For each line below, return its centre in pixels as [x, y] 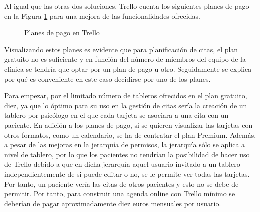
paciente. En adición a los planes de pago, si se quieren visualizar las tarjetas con [128, 125]
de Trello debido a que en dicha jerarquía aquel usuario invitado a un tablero [122, 164]
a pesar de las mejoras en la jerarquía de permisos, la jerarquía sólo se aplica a [125, 145]
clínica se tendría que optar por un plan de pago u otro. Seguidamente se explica [128, 69]
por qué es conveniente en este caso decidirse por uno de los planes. [107, 79]
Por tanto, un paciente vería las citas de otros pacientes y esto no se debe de [121, 184]
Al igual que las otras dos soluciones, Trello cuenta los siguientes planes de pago [127, 6]
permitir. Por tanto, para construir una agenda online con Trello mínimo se [120, 194]
